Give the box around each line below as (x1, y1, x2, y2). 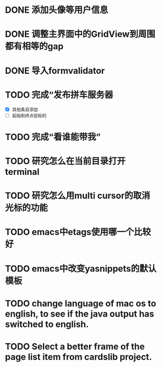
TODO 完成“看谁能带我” (5, 131, 101, 142)
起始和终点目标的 (12, 112, 47, 118)
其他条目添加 (12, 106, 38, 112)
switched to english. (5, 319, 89, 330)
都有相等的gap (5, 41, 64, 52)
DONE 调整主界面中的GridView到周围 (5, 29, 156, 40)
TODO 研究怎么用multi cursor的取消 (5, 190, 150, 201)
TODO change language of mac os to (5, 298, 157, 309)
